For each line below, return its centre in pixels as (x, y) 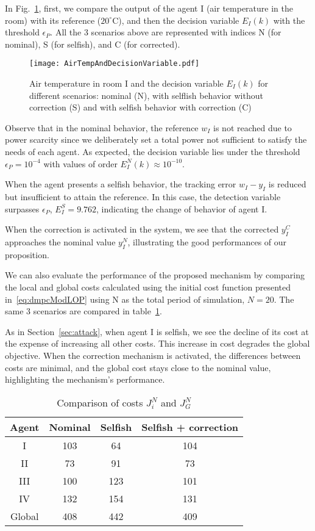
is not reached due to (253, 127)
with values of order (80, 163)
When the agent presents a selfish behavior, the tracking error (121, 184)
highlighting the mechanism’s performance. (85, 379)
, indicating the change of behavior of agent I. (182, 208)
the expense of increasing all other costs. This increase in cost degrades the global (157, 343)
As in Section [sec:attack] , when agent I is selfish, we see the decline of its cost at (157, 331)
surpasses (22, 208)
